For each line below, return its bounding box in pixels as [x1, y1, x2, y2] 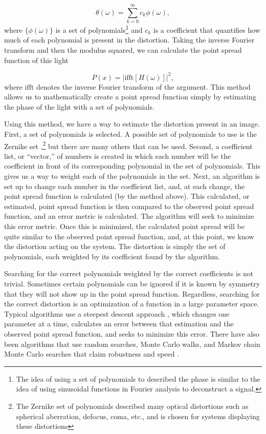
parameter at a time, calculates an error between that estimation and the [4, 318, 234, 329]
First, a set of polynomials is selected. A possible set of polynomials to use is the [4, 129, 257, 139]
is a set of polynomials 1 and [55, 23, 143, 35]
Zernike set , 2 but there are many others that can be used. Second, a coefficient [4, 139, 253, 151]
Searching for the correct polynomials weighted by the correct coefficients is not [4, 268, 254, 279]
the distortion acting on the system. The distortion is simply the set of [4, 241, 226, 252]
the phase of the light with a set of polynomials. [4, 101, 154, 112]
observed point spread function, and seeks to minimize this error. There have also [4, 328, 259, 339]
